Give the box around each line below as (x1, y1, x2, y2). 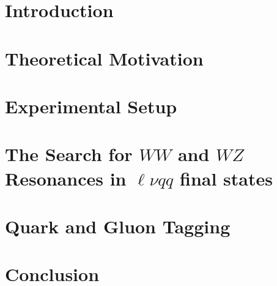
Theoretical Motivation (5, 45, 204, 70)
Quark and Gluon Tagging (5, 213, 231, 238)
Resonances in (5, 165, 127, 190)
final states (180, 165, 273, 190)
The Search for (5, 141, 133, 167)
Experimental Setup (5, 93, 177, 118)
